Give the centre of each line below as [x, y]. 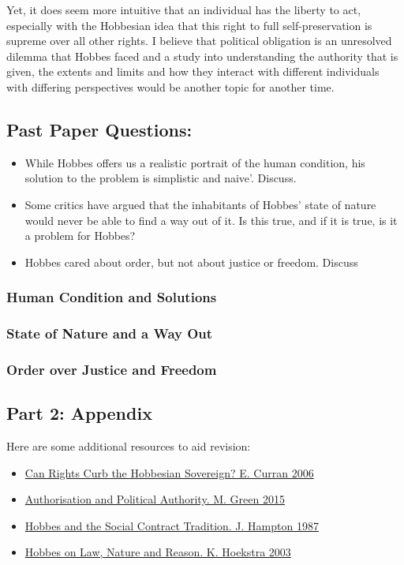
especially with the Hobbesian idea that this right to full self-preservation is [189, 25]
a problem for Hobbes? [80, 236]
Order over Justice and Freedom [112, 369]
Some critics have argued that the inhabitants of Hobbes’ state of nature [200, 204]
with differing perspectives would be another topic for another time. [170, 86]
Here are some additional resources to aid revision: [129, 446]
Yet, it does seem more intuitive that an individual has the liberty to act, [184, 9]
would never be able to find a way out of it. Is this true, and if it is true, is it [211, 220]
